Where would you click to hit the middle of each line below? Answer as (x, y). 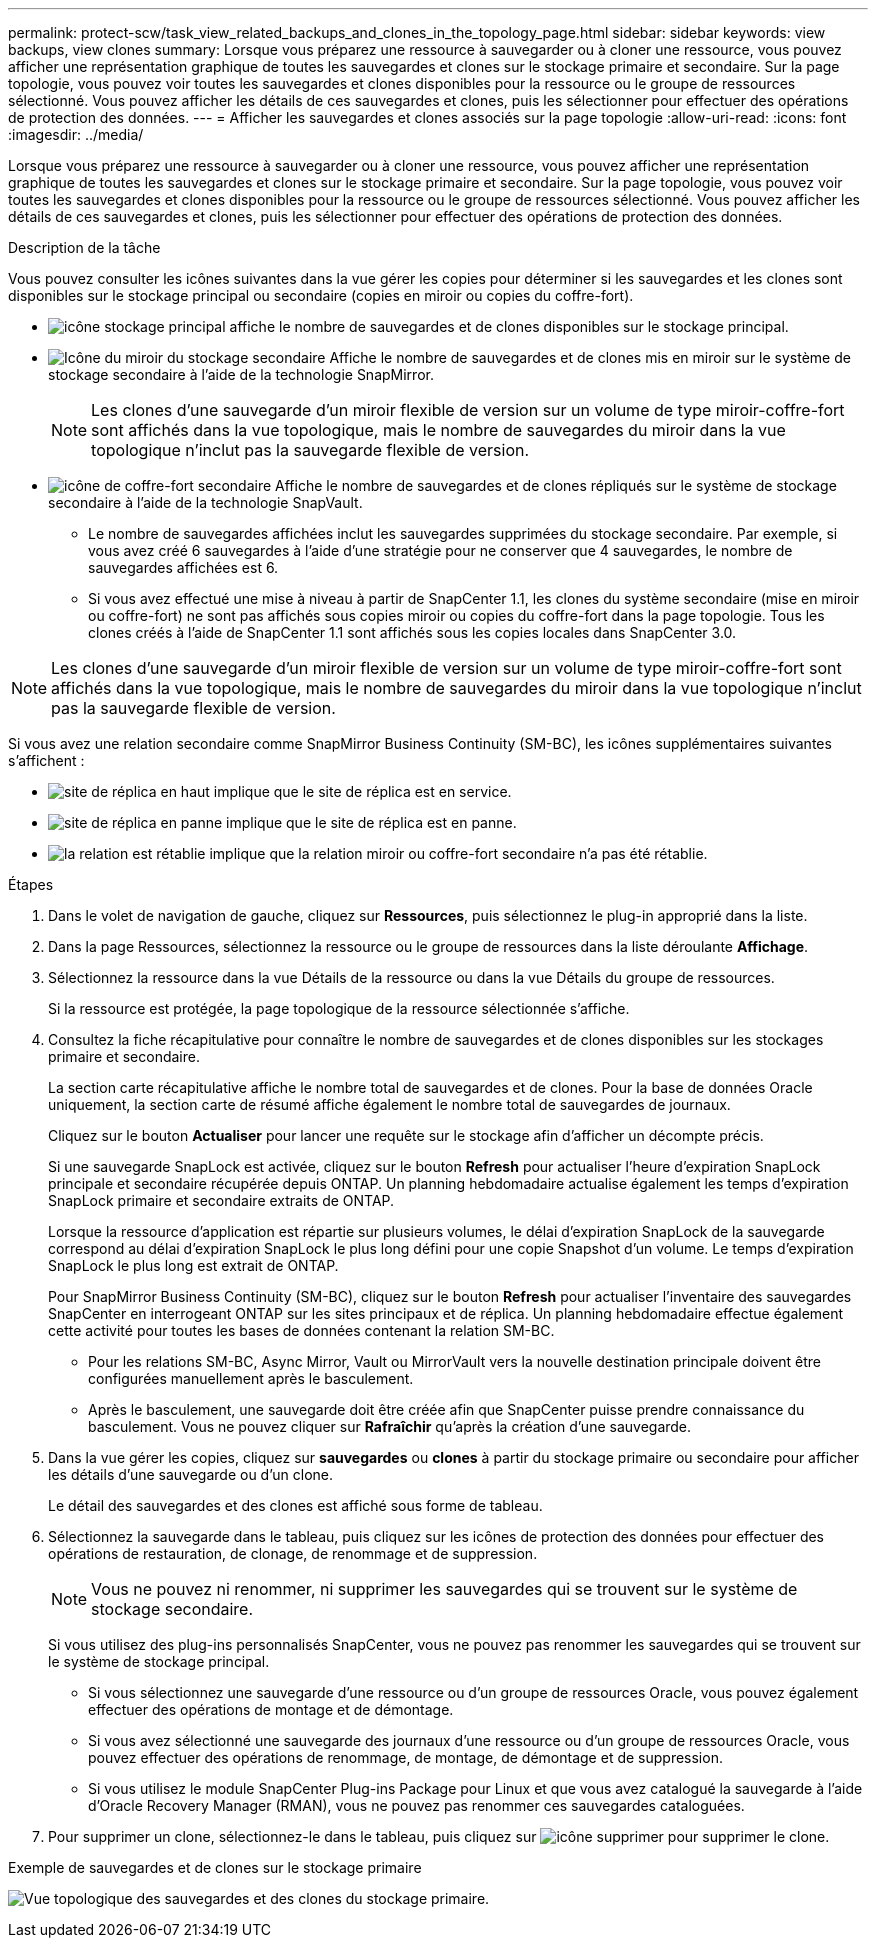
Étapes (31, 884)
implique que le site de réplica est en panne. (371, 822)
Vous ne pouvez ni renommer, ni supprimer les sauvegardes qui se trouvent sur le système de (444, 1589)
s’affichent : (46, 760)
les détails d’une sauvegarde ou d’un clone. (191, 1474)
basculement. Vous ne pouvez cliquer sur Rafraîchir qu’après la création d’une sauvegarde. (390, 1426)
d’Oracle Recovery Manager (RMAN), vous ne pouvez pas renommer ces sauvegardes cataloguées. (416, 1805)
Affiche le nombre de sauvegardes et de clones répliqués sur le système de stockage (556, 485)
